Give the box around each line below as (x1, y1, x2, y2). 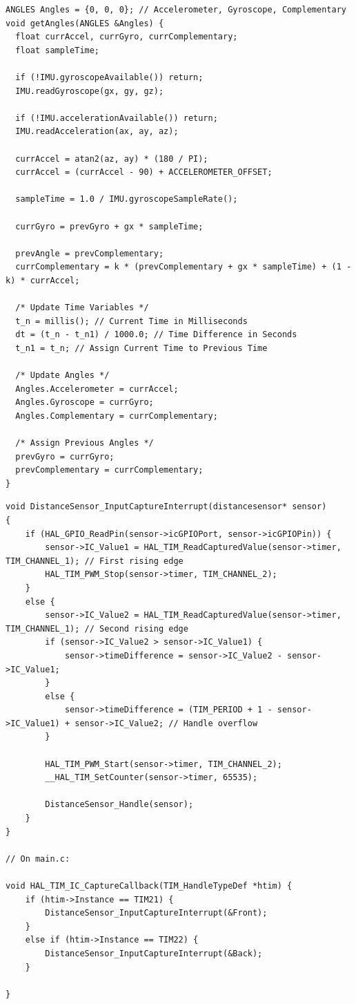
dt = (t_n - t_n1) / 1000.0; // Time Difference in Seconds (15, 330, 297, 340)
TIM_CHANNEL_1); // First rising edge (6, 556, 184, 566)
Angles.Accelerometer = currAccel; (15, 383, 179, 394)
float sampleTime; (15, 45, 100, 55)
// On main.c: (6, 853, 70, 864)
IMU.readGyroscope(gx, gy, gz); (15, 86, 164, 96)
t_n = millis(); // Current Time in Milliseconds (15, 316, 248, 326)
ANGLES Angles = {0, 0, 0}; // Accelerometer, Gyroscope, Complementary (6, 5, 346, 15)
